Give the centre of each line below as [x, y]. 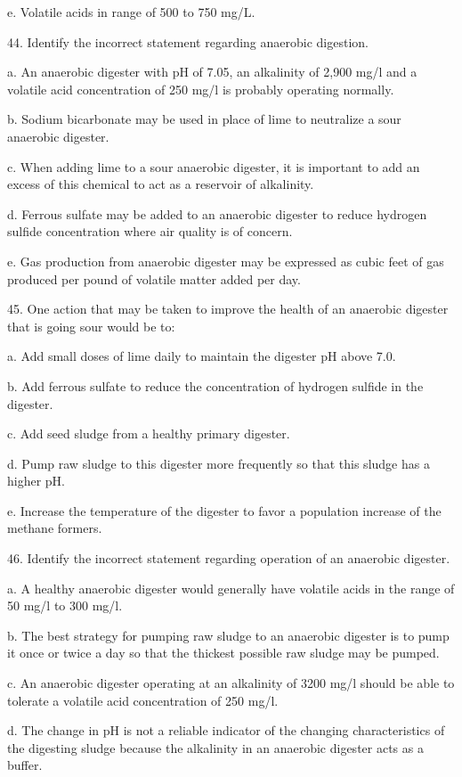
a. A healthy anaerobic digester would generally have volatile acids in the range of [231, 588]
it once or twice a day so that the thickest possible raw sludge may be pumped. [223, 653]
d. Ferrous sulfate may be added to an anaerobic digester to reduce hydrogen [217, 213]
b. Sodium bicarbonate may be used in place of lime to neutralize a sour [204, 119]
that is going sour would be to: [91, 326]
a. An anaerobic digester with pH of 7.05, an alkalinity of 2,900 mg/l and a [212, 72]
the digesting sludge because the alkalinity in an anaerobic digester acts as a [215, 747]
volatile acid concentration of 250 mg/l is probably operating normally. [201, 89]
